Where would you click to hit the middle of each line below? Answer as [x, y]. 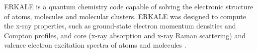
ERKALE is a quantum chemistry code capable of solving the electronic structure [129, 6]
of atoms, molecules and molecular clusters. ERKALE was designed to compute [125, 16]
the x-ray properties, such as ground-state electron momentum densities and [120, 26]
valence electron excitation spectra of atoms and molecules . [95, 45]
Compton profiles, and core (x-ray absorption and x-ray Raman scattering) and [125, 35]
